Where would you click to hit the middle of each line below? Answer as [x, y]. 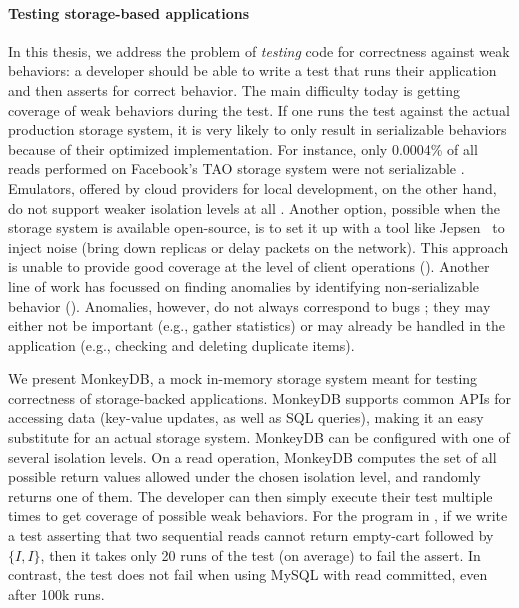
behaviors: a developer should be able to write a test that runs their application [252, 70]
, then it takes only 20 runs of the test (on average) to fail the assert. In [260, 554]
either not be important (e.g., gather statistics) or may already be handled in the [257, 325]
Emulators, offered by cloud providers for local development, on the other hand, [252, 187]
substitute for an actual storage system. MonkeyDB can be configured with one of [259, 437]
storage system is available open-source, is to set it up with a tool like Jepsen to [256, 227]
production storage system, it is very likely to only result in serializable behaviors [257, 129]
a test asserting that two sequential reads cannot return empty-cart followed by [251, 535]
